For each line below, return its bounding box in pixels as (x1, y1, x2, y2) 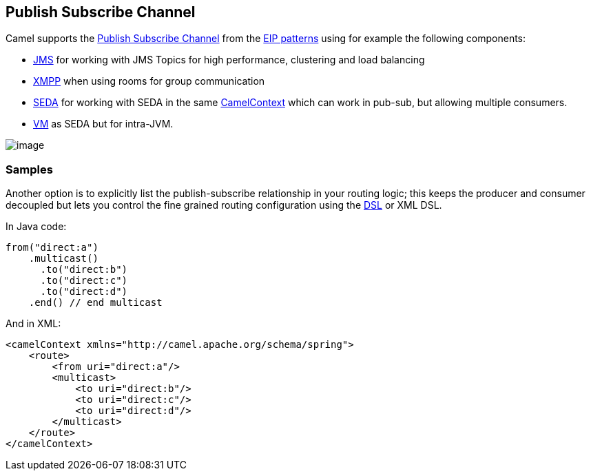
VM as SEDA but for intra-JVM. (33, 118, 174, 130)
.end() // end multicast (28, 297, 163, 309)
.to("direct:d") (40, 286, 128, 298)
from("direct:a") (6, 242, 98, 253)
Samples (6, 162, 53, 176)
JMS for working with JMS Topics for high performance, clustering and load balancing (33, 54, 425, 66)
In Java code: (6, 220, 67, 233)
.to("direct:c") (40, 275, 128, 287)
